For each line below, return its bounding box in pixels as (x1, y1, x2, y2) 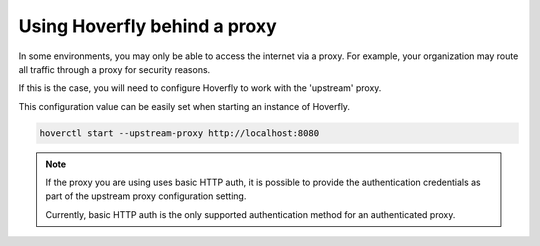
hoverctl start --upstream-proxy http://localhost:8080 (39, 127, 320, 139)
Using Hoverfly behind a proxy (18, 15, 277, 37)
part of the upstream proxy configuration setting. (45, 190, 247, 202)
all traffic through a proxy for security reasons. (18, 63, 211, 75)
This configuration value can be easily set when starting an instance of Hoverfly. (18, 100, 350, 112)
